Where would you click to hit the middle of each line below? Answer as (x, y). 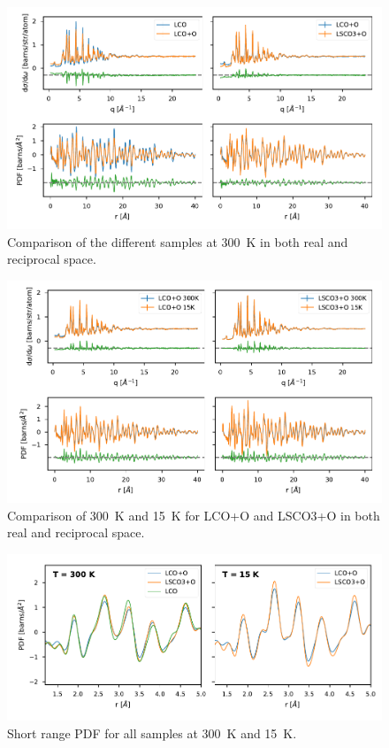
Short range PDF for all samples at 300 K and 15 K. (152, 733)
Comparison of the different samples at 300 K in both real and (178, 241)
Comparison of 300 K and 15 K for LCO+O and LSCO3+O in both (194, 515)
